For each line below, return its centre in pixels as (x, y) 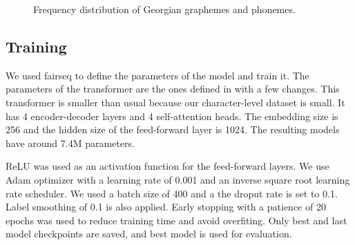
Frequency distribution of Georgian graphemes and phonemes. (164, 9)
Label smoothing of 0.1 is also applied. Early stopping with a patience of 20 (166, 207)
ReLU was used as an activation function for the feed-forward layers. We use (167, 166)
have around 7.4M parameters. (70, 143)
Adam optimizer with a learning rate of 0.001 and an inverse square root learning (178, 179)
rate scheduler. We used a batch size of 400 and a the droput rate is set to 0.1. (172, 193)
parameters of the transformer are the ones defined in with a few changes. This (173, 89)
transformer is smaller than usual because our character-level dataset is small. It (175, 102)
